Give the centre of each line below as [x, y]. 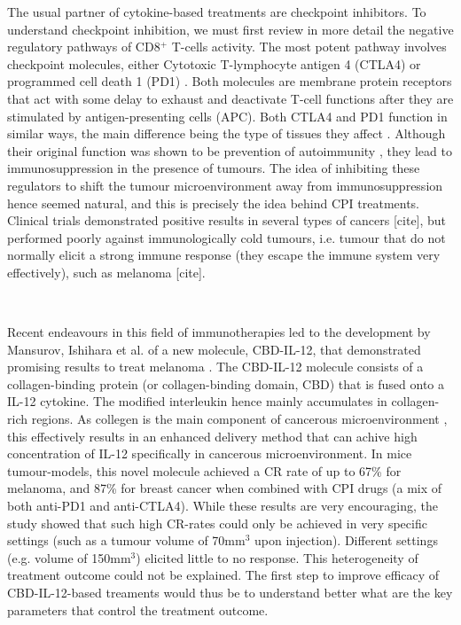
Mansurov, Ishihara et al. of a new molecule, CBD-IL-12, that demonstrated [214, 349]
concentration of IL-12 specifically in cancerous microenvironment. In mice [210, 453]
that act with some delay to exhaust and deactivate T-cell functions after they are [230, 98]
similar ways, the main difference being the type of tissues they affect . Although [227, 133]
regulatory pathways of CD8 [84, 47]
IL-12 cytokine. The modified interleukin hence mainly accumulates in [197, 401]
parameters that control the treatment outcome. [138, 609]
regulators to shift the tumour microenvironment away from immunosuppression [225, 185]
